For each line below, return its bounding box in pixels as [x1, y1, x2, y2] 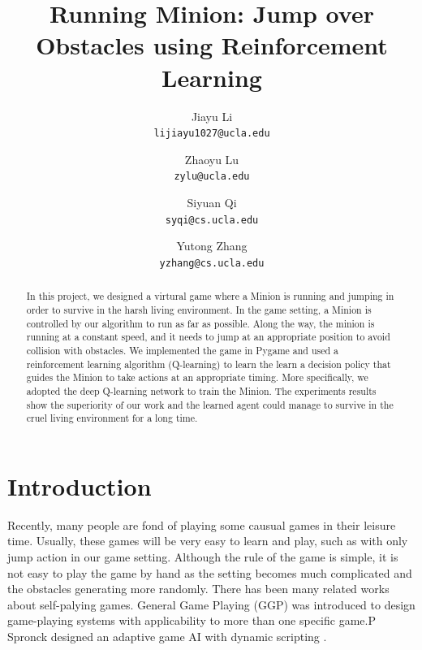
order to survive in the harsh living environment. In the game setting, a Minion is [26, 302, 372, 316]
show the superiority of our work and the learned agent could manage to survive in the [26, 397, 394, 411]
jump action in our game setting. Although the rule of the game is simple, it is [7, 548, 398, 565]
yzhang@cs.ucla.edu [159, 257, 265, 269]
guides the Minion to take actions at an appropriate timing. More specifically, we [26, 370, 368, 384]
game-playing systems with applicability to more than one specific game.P [7, 612, 376, 629]
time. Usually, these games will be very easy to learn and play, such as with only [7, 532, 408, 549]
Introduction [7, 469, 152, 502]
